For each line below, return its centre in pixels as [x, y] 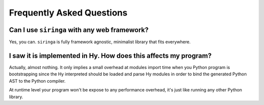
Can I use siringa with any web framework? [79, 30]
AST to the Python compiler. [37, 81]
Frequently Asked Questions [68, 13]
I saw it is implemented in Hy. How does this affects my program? [110, 56]
